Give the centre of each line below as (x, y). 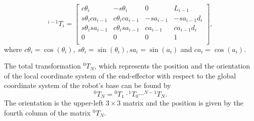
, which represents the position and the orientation (172, 66)
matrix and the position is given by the (183, 103)
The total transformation (43, 66)
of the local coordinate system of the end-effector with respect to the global (120, 75)
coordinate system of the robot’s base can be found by (88, 85)
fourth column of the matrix (47, 113)
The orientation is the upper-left (54, 103)
